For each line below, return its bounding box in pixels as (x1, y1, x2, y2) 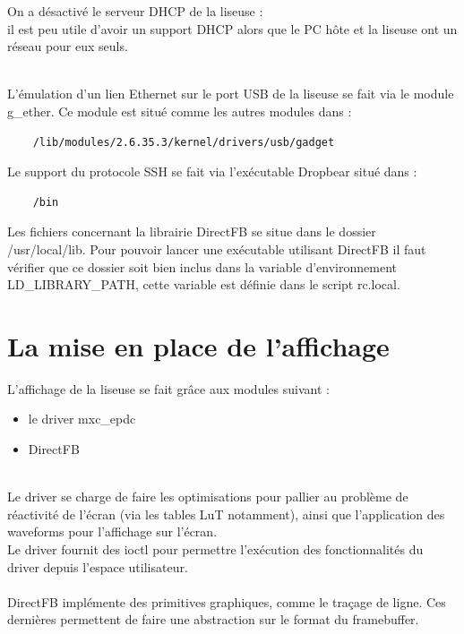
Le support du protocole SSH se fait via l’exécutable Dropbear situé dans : (7, 162, 417, 181)
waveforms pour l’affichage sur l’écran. (7, 522, 218, 541)
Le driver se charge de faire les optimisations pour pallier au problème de (7, 487, 408, 506)
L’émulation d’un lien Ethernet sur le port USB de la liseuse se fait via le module (7, 84, 454, 103)
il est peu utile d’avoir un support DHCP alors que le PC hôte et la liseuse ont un (7, 19, 458, 38)
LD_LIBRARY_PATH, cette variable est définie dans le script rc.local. (7, 275, 400, 294)
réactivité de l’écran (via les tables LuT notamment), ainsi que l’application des (7, 504, 445, 523)
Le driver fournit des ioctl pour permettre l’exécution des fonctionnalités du (7, 540, 424, 558)
